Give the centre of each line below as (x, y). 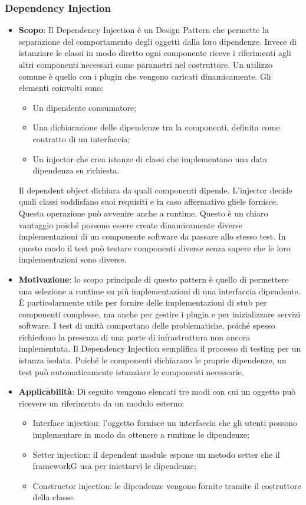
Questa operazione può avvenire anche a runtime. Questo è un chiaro (143, 213)
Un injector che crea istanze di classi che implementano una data (150, 158)
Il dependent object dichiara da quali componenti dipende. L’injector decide (156, 190)
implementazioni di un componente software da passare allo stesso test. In (152, 236)
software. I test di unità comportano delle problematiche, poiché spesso (147, 325)
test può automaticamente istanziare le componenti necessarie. (131, 371)
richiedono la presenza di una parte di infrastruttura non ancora (134, 337)
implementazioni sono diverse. (73, 259)
